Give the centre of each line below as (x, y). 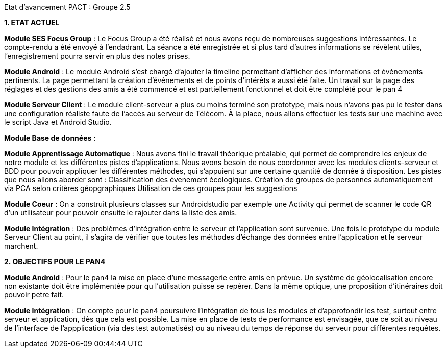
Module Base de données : (50, 138)
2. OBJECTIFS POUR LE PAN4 (55, 262)
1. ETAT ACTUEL (32, 23)
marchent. (21, 246)
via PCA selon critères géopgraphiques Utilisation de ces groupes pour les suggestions (151, 188)
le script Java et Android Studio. (58, 122)
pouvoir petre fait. (34, 295)
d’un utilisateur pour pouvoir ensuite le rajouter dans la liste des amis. (121, 213)
